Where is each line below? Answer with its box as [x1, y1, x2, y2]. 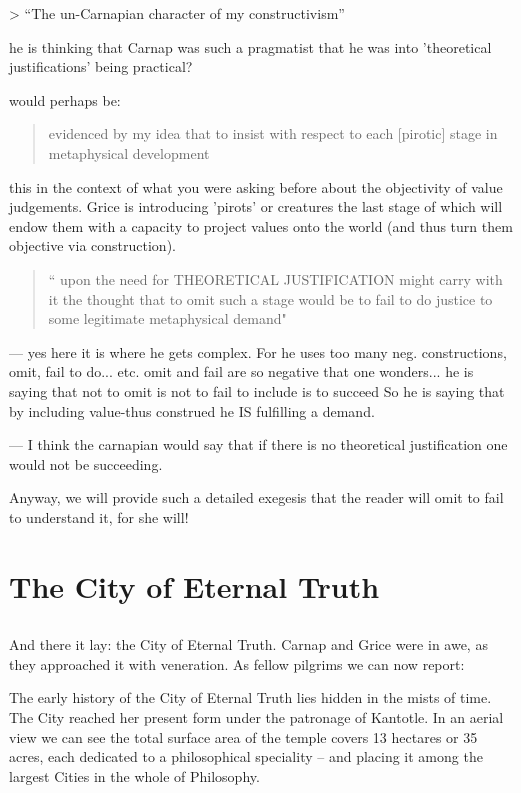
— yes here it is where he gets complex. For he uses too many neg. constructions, [9, 341, 507, 362]
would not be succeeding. [9, 453, 163, 474]
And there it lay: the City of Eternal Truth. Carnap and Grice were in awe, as [9, 634, 488, 655]
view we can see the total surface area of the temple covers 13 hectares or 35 [9, 726, 478, 747]
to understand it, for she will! [9, 506, 189, 527]
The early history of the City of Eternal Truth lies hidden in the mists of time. [9, 687, 492, 708]
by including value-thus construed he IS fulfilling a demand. [9, 400, 375, 421]
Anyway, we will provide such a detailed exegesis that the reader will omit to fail [9, 487, 504, 508]
